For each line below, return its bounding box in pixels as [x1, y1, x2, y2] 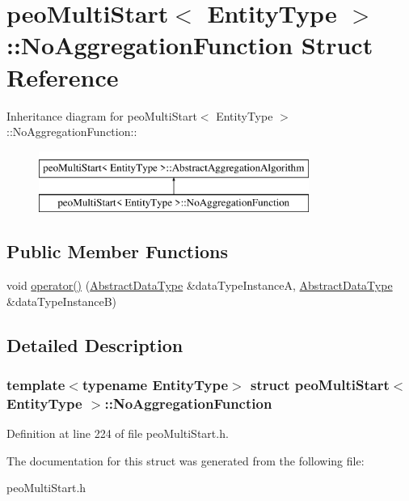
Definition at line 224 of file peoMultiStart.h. [6, 425, 229, 442]
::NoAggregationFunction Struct [6, 28, 373, 62]
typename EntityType [82, 374, 229, 394]
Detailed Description [6, 332, 183, 357]
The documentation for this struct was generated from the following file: [6, 452, 365, 469]
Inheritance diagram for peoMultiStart [6, 107, 197, 124]
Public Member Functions [6, 239, 228, 264]
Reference [6, 60, 119, 93]
